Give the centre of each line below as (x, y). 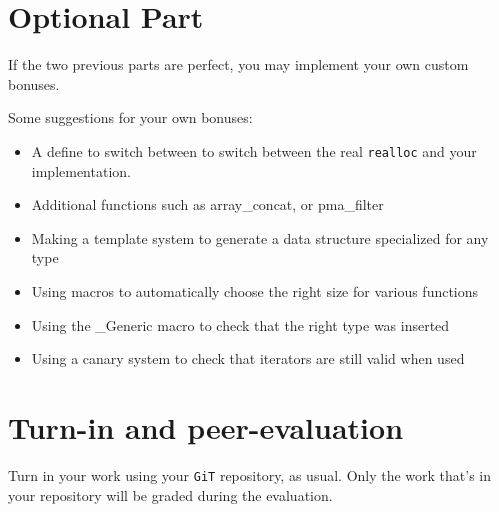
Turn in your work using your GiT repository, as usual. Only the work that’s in (250, 474)
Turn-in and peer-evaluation (206, 426)
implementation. (81, 170)
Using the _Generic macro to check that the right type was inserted (240, 324)
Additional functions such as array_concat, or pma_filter (207, 204)
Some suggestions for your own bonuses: (130, 117)
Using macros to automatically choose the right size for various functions (255, 290)
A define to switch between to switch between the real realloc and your (254, 150)
